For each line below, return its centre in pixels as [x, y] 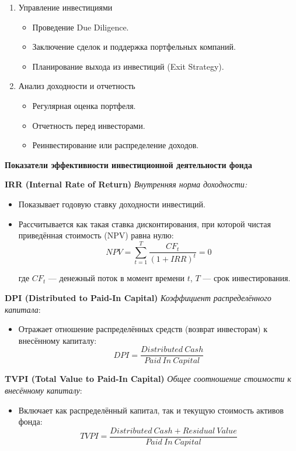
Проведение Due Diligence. [81, 27]
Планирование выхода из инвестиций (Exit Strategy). [128, 66]
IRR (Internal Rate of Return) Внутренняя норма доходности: [126, 184]
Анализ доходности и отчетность [77, 86]
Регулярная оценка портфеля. [84, 105]
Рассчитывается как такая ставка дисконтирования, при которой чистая [144, 223]
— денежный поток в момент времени [116, 278]
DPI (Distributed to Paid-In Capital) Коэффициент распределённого [138, 298]
